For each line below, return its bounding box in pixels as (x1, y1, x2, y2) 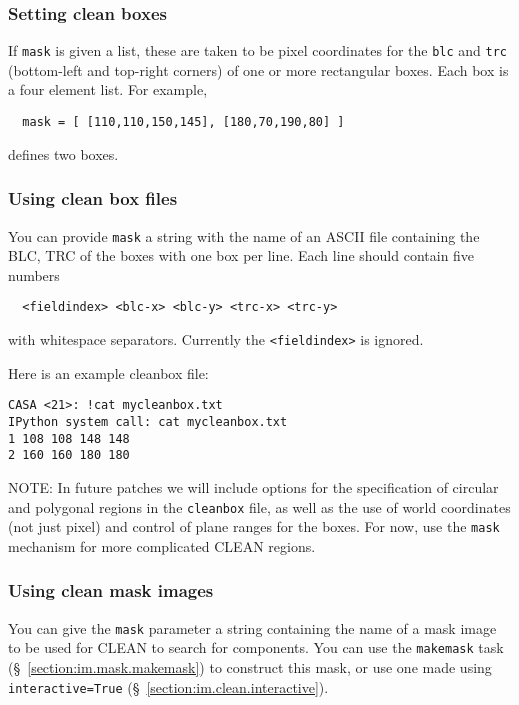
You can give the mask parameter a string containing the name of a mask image (8, 617, 497, 638)
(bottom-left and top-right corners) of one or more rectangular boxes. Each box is (8, 59, 509, 80)
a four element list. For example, (8, 79, 208, 100)
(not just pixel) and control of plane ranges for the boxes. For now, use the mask (8, 516, 500, 537)
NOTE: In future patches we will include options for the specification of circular (8, 476, 499, 497)
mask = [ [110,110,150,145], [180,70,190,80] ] (22, 115, 345, 130)
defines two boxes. (8, 143, 119, 164)
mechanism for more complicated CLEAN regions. (8, 535, 316, 556)
